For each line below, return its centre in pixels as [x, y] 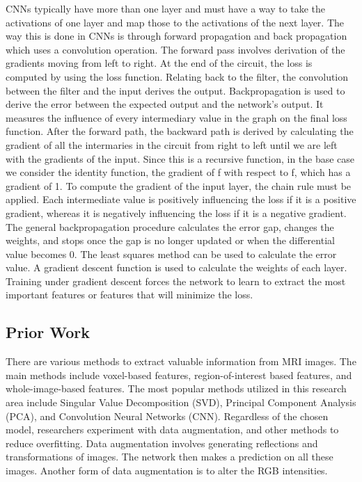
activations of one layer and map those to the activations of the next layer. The [175, 22]
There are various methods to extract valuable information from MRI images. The [181, 361]
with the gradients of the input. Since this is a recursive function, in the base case [180, 158]
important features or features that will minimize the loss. [129, 295]
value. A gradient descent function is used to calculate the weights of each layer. [176, 267]
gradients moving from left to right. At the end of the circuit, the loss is [159, 63]
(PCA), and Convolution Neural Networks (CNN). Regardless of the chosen [167, 416]
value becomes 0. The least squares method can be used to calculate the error [171, 254]
